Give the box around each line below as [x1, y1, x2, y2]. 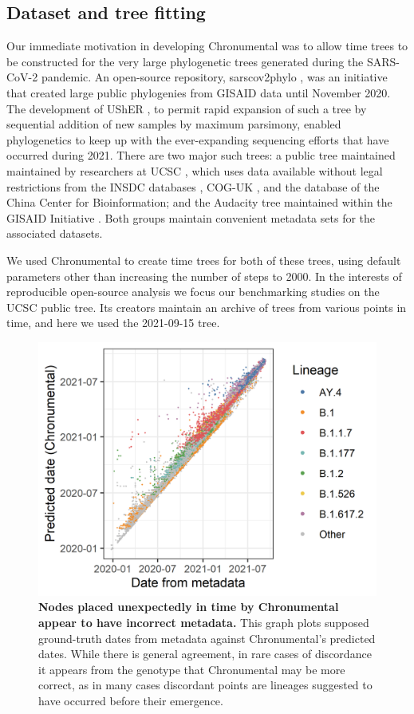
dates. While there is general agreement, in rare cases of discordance [38, 645, 372, 662]
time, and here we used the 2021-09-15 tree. [6, 314, 220, 331]
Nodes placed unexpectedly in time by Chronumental [38, 598, 339, 615]
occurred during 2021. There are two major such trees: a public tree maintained [6, 147, 396, 164]
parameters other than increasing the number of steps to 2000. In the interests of [6, 267, 402, 284]
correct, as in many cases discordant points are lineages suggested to [38, 677, 373, 693]
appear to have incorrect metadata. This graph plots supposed [38, 614, 369, 631]
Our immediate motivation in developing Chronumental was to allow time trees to [6, 37, 408, 54]
